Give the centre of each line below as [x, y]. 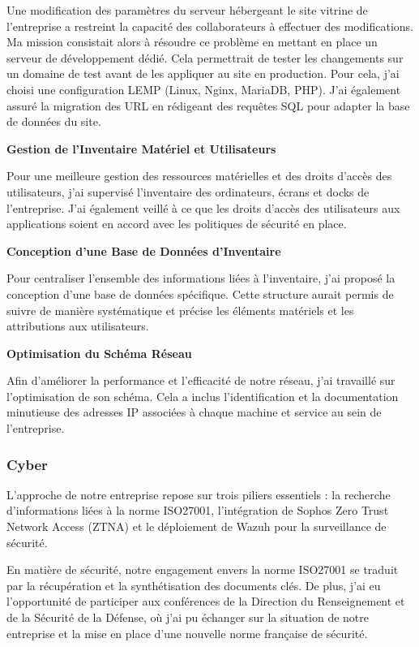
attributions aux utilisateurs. [78, 326]
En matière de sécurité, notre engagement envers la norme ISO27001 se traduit [203, 569]
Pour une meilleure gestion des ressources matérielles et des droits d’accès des [199, 176]
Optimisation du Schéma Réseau [99, 353]
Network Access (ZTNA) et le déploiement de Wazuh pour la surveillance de [197, 526]
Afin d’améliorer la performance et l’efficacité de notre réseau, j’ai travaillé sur [201, 380]
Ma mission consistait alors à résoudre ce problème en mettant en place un [192, 42]
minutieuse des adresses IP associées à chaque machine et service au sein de [194, 412]
